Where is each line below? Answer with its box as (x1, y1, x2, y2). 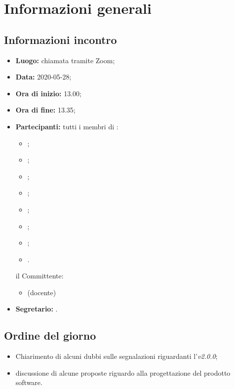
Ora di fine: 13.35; (15, 105, 76, 115)
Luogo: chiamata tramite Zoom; (15, 55, 115, 65)
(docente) (27, 287, 56, 297)
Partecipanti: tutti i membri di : (15, 121, 118, 131)
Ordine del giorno (4, 328, 96, 343)
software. (15, 377, 42, 388)
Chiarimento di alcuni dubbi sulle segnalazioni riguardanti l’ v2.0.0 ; (15, 351, 218, 361)
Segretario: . (15, 304, 58, 314)
